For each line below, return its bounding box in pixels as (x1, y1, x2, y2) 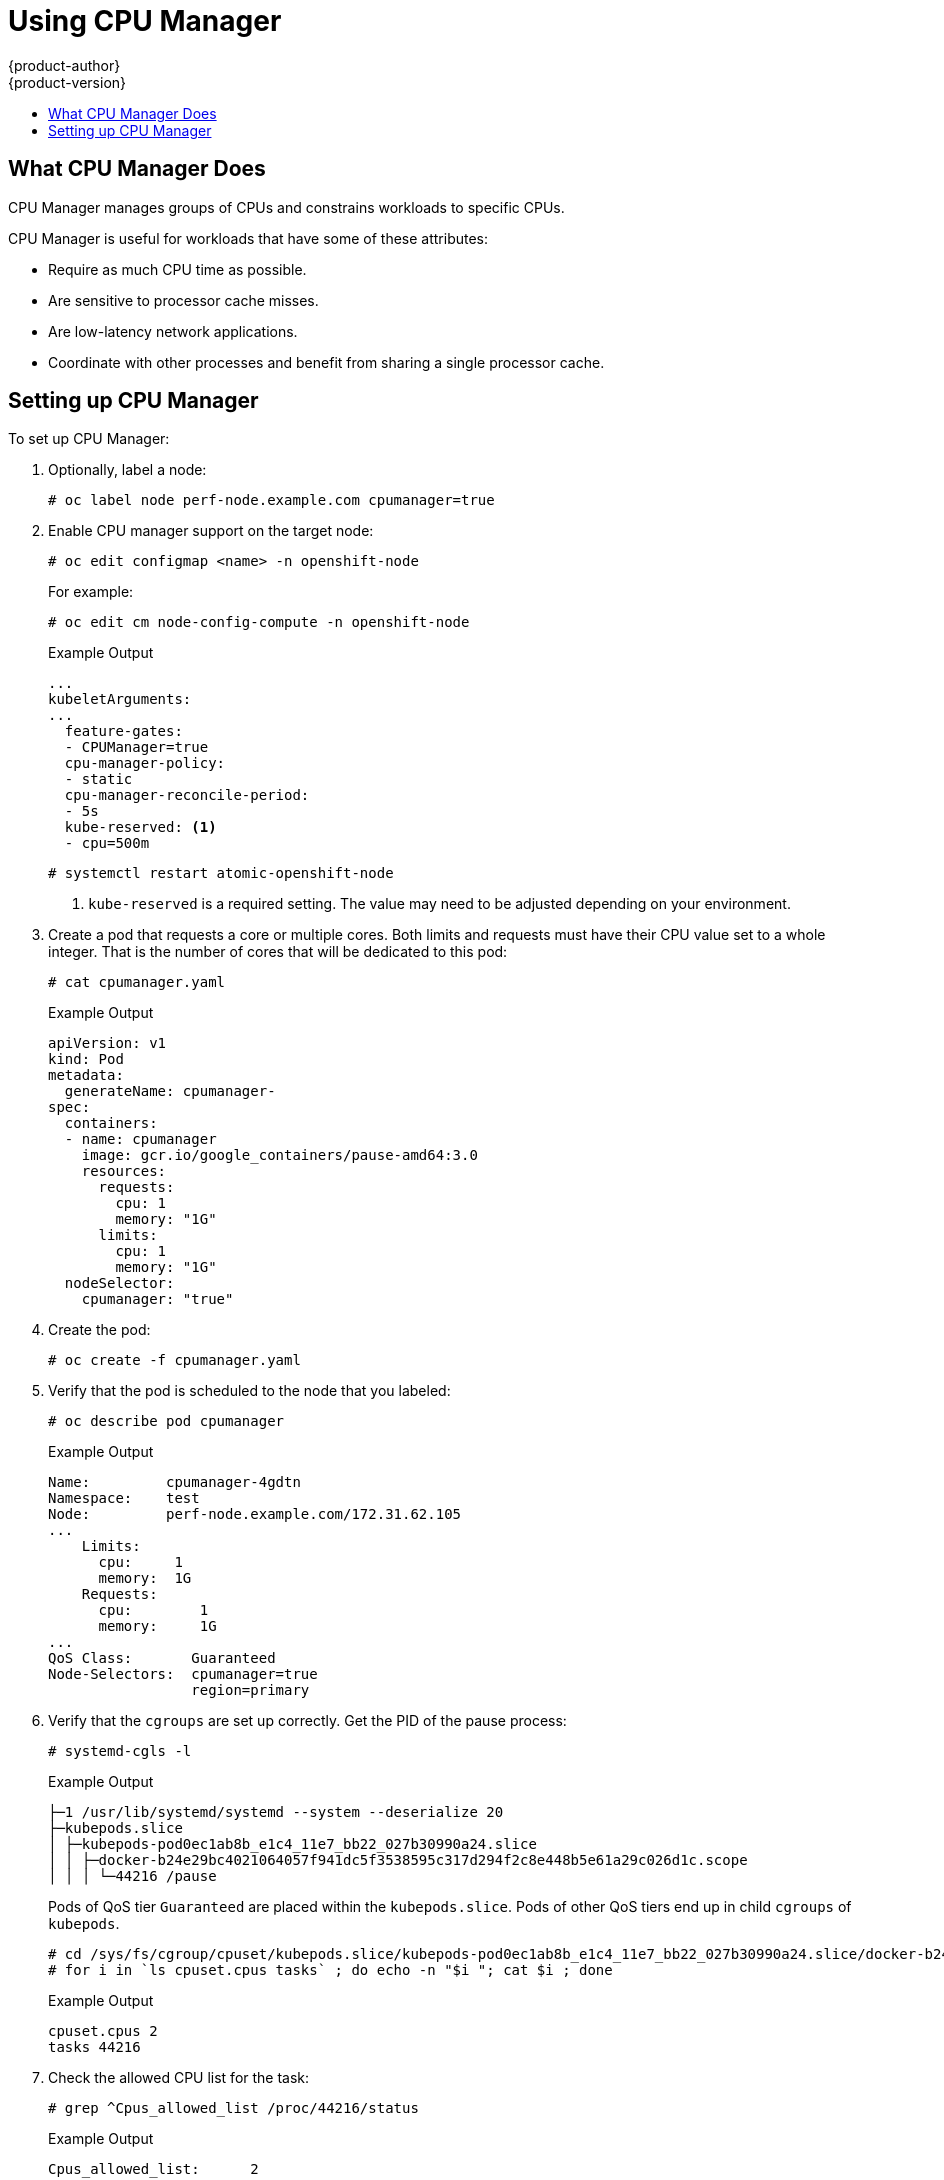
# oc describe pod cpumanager (48, 1413, 285, 1430)
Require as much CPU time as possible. (48, 260, 307, 278)
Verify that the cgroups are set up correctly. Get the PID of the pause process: (48, 1712, 567, 1730)
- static (64, 771, 133, 788)
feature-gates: (64, 723, 183, 740)
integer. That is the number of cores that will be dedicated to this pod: (48, 943, 508, 961)
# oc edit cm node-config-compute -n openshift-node (48, 614, 470, 631)
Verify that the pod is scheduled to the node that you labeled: (48, 1382, 451, 1400)
